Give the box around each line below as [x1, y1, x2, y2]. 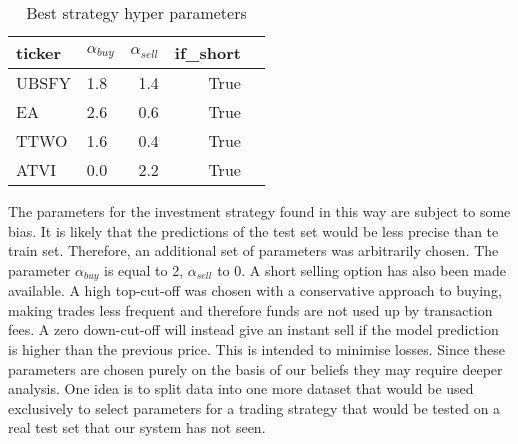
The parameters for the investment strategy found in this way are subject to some [8, 201, 511, 221]
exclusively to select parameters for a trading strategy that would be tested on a [8, 397, 501, 418]
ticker [16, 41, 62, 64]
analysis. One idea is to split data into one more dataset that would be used [8, 378, 474, 399]
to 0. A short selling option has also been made [217, 259, 507, 280]
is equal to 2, [104, 259, 184, 280]
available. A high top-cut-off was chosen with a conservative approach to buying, [8, 280, 502, 301]
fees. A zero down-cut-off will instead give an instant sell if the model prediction [8, 319, 499, 340]
